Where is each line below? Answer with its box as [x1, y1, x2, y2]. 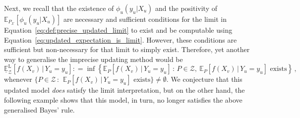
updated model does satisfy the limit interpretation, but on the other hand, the [4, 85, 245, 95]
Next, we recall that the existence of [4, 3, 114, 13]
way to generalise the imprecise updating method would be [4, 54, 183, 64]
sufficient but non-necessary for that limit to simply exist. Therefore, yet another [4, 44, 250, 55]
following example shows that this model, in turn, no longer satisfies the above [4, 94, 242, 105]
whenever [4, 74, 32, 84]
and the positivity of [155, 3, 217, 13]
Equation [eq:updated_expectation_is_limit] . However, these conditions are [4, 34, 237, 45]
